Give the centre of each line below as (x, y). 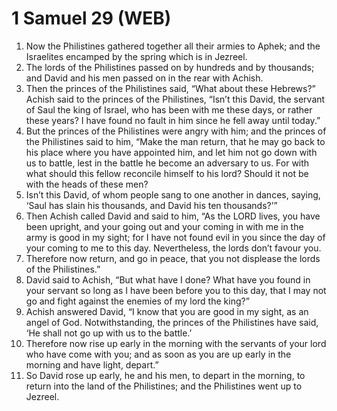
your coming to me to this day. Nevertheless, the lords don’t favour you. (173, 248)
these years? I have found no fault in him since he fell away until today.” (173, 120)
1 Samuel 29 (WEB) (91, 18)
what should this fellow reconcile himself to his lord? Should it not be (167, 173)
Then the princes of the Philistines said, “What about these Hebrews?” (170, 88)
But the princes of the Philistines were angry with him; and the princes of (176, 131)
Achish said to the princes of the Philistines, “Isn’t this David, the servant (175, 99)
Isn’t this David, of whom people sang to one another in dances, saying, (173, 194)
